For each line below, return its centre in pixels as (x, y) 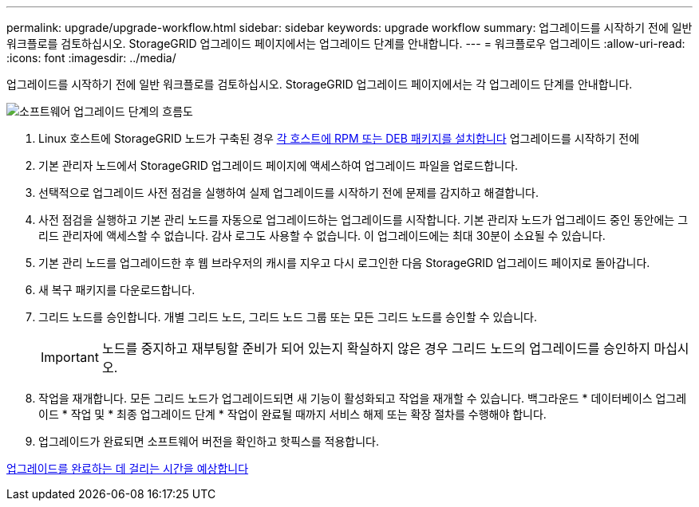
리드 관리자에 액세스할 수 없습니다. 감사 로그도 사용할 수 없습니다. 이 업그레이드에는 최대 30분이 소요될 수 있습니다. (322, 236)
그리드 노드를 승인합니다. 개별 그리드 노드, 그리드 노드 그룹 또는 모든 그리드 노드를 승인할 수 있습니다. (288, 317)
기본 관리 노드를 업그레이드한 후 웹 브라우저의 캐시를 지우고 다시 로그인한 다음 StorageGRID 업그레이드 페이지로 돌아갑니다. (344, 263)
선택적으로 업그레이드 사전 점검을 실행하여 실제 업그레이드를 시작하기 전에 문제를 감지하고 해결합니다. (288, 193)
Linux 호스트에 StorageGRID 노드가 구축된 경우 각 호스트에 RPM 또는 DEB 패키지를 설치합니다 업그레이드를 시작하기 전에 (339, 138)
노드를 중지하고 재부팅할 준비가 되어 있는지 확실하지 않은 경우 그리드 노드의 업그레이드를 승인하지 (376, 348)
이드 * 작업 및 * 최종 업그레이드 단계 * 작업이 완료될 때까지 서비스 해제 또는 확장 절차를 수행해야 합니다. (292, 414)
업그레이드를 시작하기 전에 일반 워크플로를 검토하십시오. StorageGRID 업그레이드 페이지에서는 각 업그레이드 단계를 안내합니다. (320, 84)
